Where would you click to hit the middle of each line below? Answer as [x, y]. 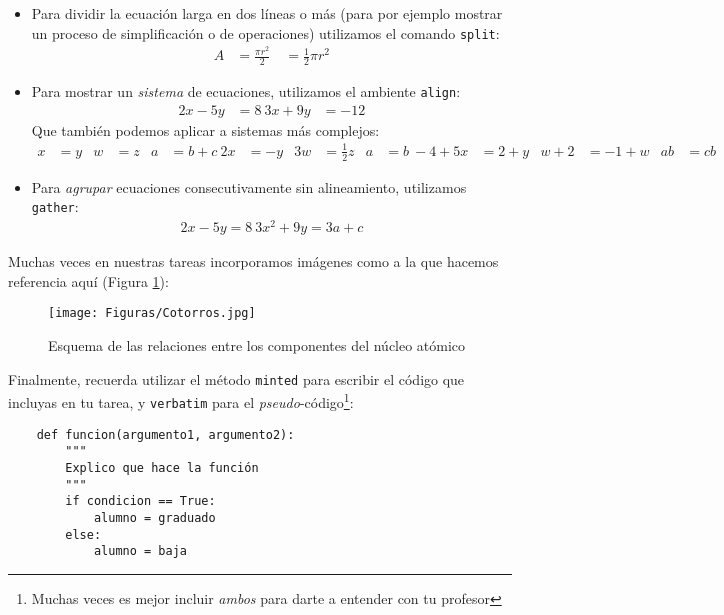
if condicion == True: [140, 501]
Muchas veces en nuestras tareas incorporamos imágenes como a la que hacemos [253, 261]
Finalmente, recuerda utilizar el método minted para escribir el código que [236, 378]
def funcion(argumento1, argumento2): [165, 434]
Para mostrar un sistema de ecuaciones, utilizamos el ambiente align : [246, 91]
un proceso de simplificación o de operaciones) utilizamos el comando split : [265, 32]
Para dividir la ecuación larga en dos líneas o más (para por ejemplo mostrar [267, 13]
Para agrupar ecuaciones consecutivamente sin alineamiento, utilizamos [249, 186]
